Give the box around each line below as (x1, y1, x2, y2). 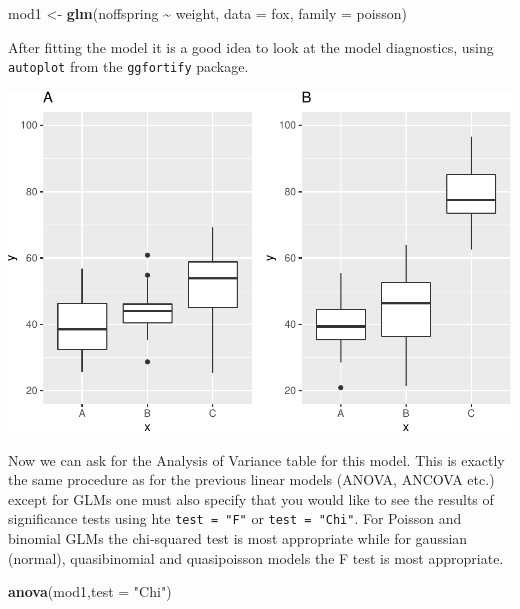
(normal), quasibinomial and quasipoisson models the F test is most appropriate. (8, 547, 504, 568)
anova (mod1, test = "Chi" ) (8, 581, 172, 602)
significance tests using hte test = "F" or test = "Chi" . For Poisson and (8, 508, 462, 529)
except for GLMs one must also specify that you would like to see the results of (8, 488, 494, 509)
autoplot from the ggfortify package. (8, 56, 249, 77)
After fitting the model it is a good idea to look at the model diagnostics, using (8, 36, 494, 57)
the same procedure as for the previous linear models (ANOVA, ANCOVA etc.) (8, 469, 495, 490)
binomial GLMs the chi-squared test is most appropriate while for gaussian (8, 527, 468, 548)
